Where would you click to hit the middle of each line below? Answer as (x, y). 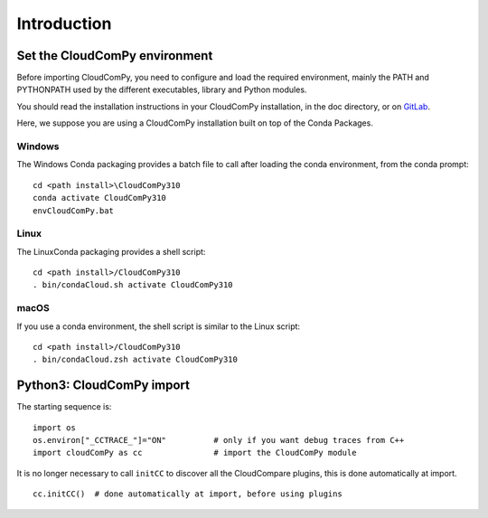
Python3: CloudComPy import (103, 386)
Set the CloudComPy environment (115, 56)
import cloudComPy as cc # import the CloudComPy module (195, 453)
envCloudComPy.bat (74, 211)
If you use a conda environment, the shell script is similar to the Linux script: (159, 326)
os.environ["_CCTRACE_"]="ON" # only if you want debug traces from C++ (219, 440)
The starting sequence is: (64, 407)
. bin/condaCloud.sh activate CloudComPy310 (133, 285)
